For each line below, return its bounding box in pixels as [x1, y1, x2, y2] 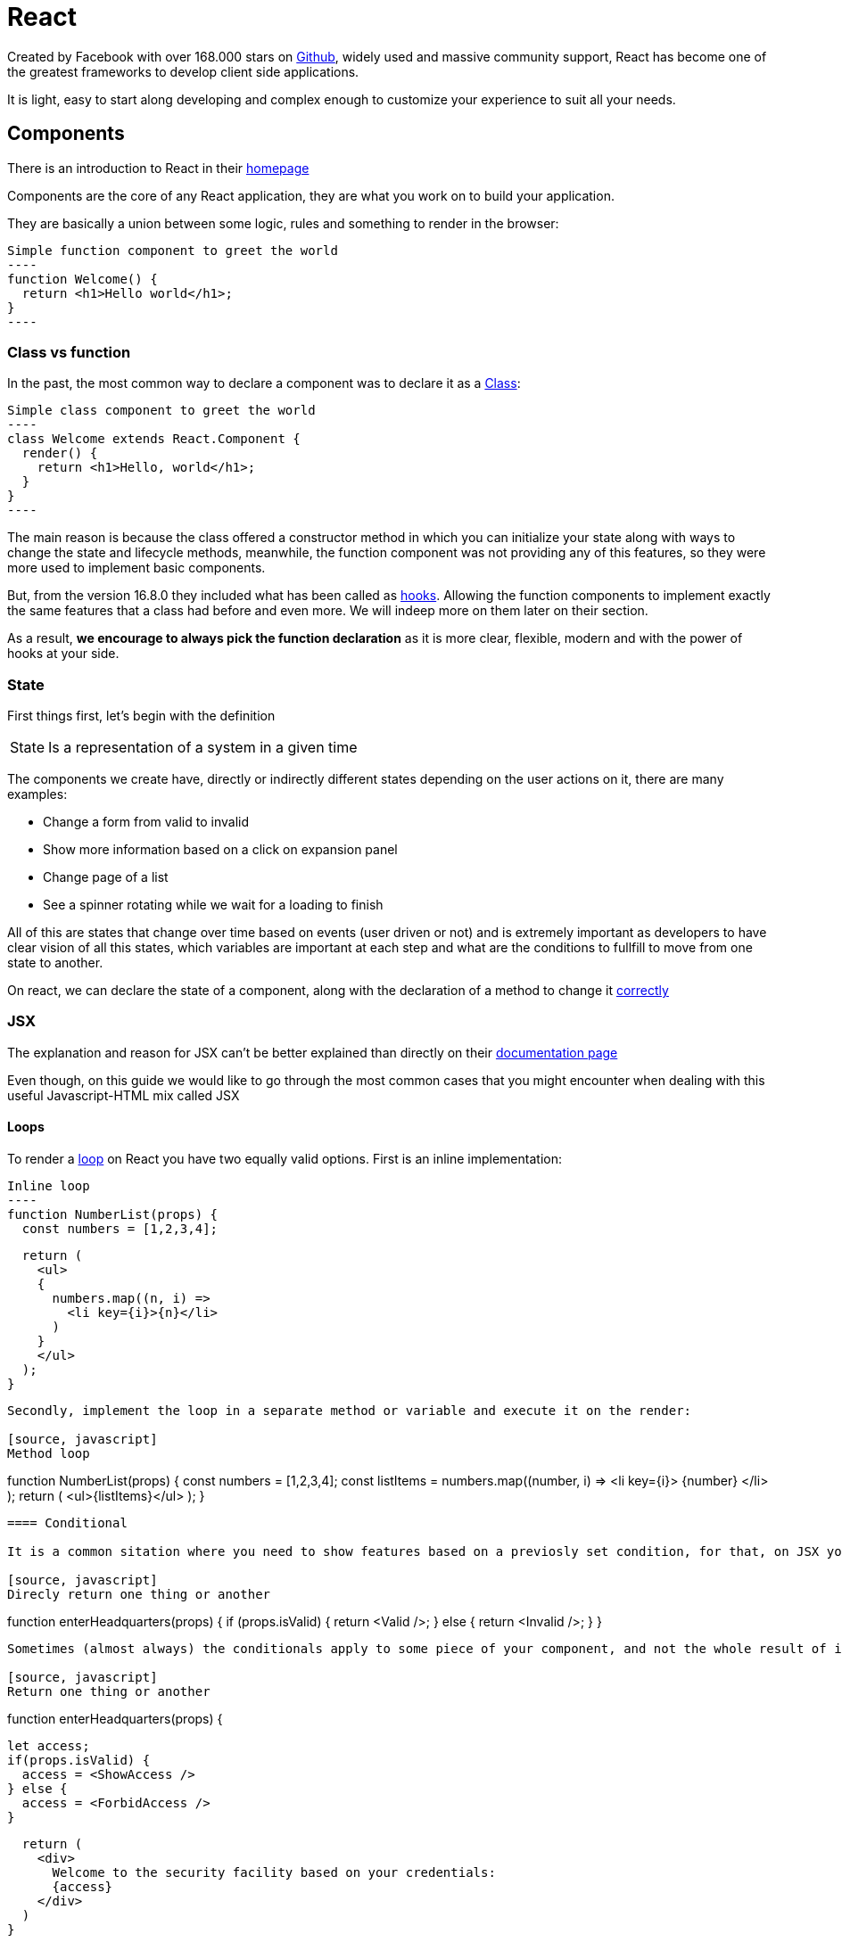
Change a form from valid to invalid [43, 814, 249, 830]
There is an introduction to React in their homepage [7, 160, 310, 176]
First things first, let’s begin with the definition [7, 708, 276, 724]
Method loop [7, 1446, 90, 1461]
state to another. [7, 955, 103, 971]
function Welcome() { [7, 271, 158, 286]
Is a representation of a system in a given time [47, 738, 358, 757]
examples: [7, 786, 68, 802]
